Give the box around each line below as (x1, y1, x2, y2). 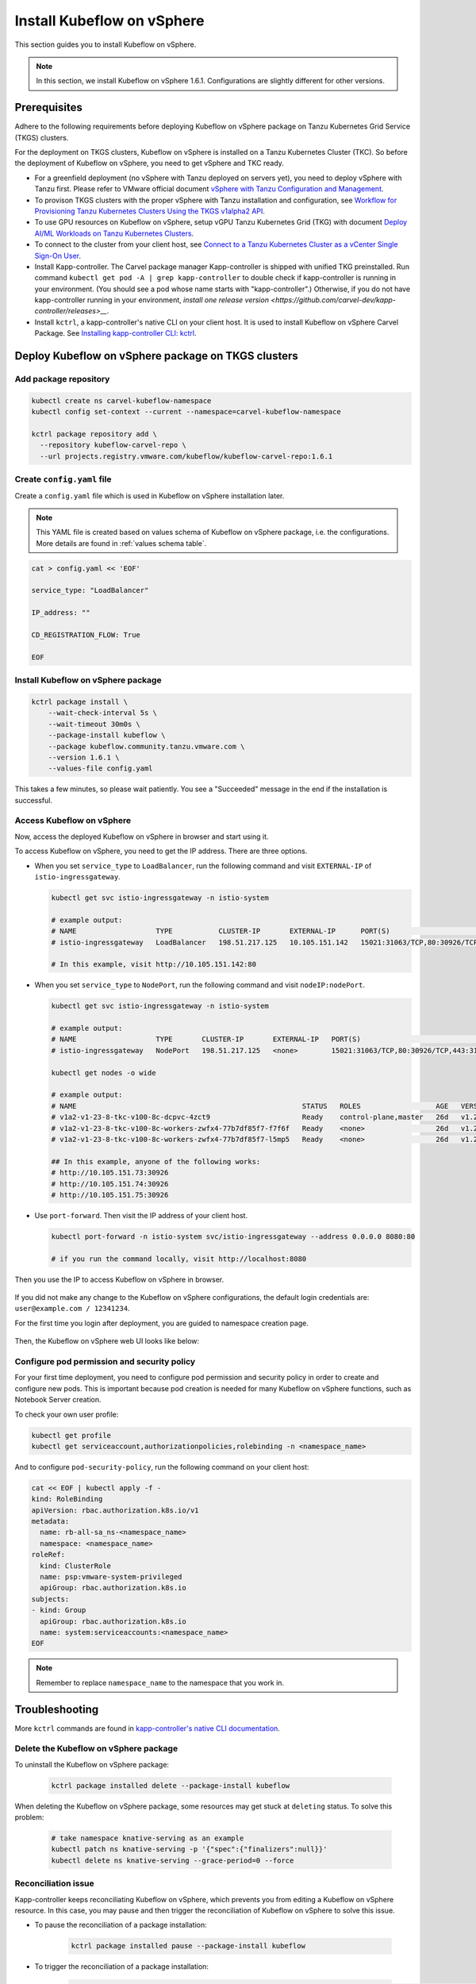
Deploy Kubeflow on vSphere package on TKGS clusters (14, 349, 299, 363)
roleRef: (31, 1550, 66, 1559)
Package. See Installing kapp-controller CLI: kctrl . (34, 329, 197, 338)
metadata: (31, 1517, 70, 1526)
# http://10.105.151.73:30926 (51, 1168, 169, 1178)
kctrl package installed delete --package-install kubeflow (51, 1781, 290, 1790)
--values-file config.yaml (48, 764, 154, 773)
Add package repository (14, 374, 110, 385)
